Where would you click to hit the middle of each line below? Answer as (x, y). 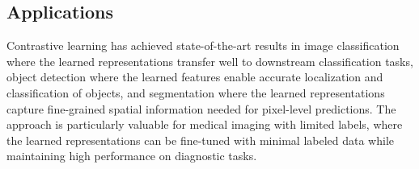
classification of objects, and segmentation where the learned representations (196, 92)
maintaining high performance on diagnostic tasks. (132, 156)
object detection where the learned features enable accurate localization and (195, 77)
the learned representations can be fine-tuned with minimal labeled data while (201, 140)
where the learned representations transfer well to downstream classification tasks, (210, 61)
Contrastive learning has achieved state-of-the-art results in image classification (203, 45)
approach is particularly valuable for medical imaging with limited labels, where (205, 124)
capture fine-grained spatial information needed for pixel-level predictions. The (201, 108)
